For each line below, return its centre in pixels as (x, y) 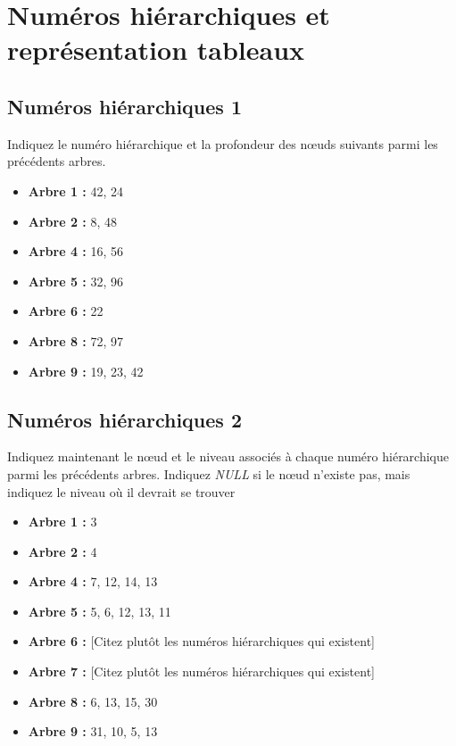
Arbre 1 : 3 (62, 522)
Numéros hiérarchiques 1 (125, 106)
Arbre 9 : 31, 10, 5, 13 (93, 731)
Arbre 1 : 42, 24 (76, 191)
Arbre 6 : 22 (66, 311)
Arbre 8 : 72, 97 (76, 340)
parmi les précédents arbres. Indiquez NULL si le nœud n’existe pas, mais (209, 473)
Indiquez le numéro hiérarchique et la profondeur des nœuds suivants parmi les (223, 143)
